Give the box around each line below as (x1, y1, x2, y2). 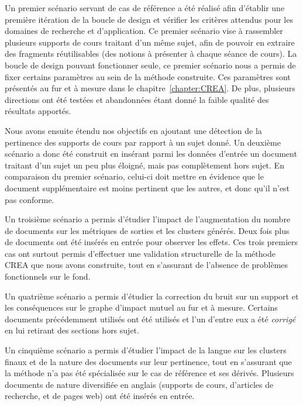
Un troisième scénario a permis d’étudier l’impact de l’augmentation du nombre (5, 213, 291, 225)
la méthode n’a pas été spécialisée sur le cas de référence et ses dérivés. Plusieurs (5, 367, 294, 379)
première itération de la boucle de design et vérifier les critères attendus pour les (5, 13, 293, 25)
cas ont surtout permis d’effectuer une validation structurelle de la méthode (5, 247, 276, 259)
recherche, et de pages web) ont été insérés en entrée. (5, 390, 195, 402)
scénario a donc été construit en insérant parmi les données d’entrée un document (5, 147, 297, 160)
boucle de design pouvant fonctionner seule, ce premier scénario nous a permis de (5, 59, 296, 71)
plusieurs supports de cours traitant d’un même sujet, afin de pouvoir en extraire (5, 36, 295, 48)
